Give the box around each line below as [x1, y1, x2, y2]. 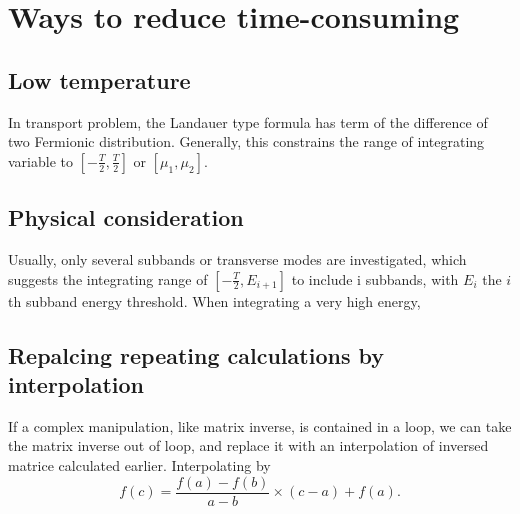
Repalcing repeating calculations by [8, 339, 384, 370]
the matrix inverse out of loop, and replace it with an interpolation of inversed [8, 435, 489, 456]
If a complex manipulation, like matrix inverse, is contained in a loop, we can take [8, 415, 512, 436]
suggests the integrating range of [8, 268, 208, 289]
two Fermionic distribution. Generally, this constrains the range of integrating [8, 131, 485, 152]
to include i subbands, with [291, 268, 459, 289]
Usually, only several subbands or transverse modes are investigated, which [8, 248, 467, 269]
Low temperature [8, 64, 191, 95]
